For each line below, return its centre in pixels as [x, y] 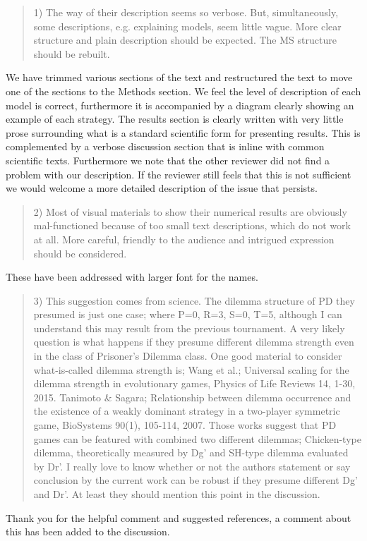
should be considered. [80, 253]
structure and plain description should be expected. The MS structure [185, 40]
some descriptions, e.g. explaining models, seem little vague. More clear [187, 26]
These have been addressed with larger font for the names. [132, 277]
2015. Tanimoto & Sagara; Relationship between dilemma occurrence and [192, 397]
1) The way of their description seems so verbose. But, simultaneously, [186, 12]
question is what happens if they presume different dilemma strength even [194, 342]
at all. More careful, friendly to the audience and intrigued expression [184, 239]
